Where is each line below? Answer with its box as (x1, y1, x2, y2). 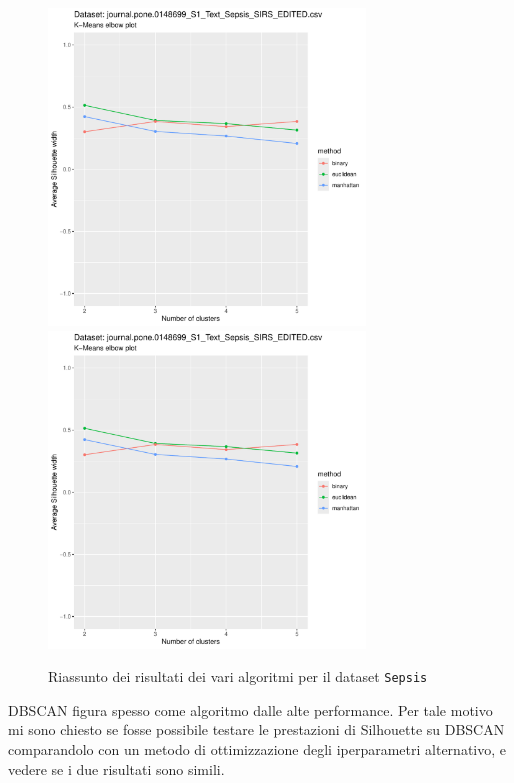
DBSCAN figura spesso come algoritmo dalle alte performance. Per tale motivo (8, 699, 493, 720)
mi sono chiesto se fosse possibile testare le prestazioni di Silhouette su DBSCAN (8, 719, 505, 740)
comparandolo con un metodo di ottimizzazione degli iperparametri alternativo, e (8, 739, 506, 760)
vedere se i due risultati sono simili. (8, 758, 225, 779)
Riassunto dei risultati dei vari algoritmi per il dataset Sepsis (48, 666, 428, 687)
